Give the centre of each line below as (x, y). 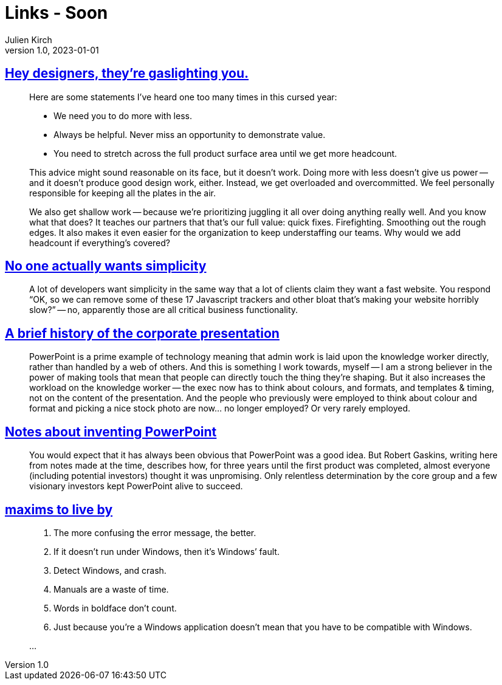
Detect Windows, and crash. (110, 570)
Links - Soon (57, 13)
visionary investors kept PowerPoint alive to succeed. (136, 486)
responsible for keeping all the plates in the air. (123, 193)
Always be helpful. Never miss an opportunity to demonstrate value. (190, 134)
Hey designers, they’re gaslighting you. (127, 74)
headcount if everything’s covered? (100, 243)
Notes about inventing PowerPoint (111, 432)
